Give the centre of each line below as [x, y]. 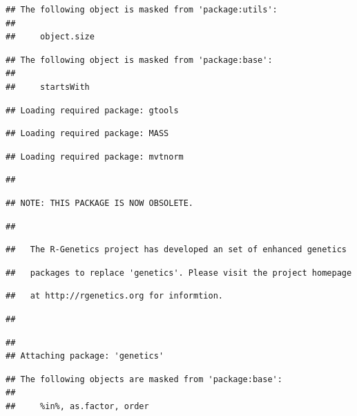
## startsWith [48, 87]
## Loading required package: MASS [87, 134]
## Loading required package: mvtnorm [95, 157]
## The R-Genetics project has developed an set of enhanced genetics [176, 250]
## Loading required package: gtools [92, 110]
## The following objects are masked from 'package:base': [144, 379]
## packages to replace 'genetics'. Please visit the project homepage [179, 273]
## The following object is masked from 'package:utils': [142, 10]
